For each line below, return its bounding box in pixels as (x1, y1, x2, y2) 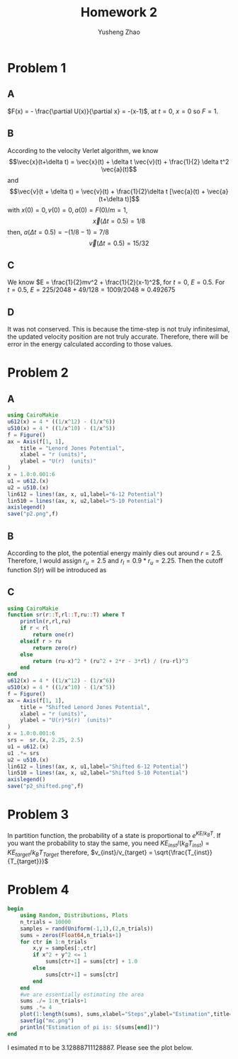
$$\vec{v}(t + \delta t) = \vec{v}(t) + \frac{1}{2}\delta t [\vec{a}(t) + (9, 187, 206, 196)
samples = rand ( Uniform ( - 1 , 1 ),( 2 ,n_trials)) (20, 925, 154, 932)
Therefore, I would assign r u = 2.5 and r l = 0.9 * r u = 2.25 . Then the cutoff (7, 557, 223, 567)
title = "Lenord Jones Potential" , (20, 444, 125, 452)
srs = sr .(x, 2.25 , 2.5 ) (7, 737, 84, 744)
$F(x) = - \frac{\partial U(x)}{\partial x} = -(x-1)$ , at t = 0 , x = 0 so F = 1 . (7, 107, 218, 115)
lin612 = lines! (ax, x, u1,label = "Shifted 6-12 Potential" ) (7, 763, 189, 770)
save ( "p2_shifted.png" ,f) (7, 783, 84, 790)
